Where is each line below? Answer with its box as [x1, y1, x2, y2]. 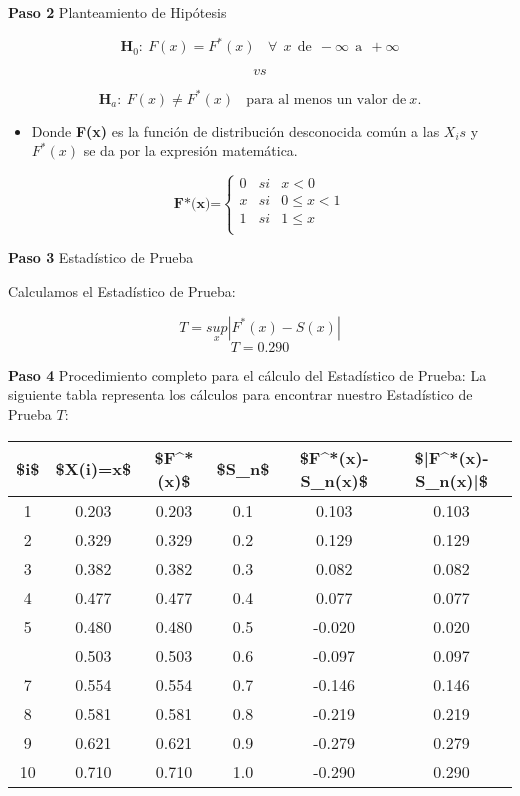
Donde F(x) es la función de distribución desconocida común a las [31, 120, 440, 141]
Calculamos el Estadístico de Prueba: [8, 281, 236, 301]
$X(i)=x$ [55, 457, 132, 481]
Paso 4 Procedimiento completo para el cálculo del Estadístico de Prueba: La [8, 364, 487, 385]
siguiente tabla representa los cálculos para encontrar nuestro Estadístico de [8, 384, 473, 405]
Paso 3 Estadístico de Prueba [8, 247, 194, 268]
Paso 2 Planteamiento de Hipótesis [8, 2, 227, 22]
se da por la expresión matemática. [83, 140, 298, 161]
